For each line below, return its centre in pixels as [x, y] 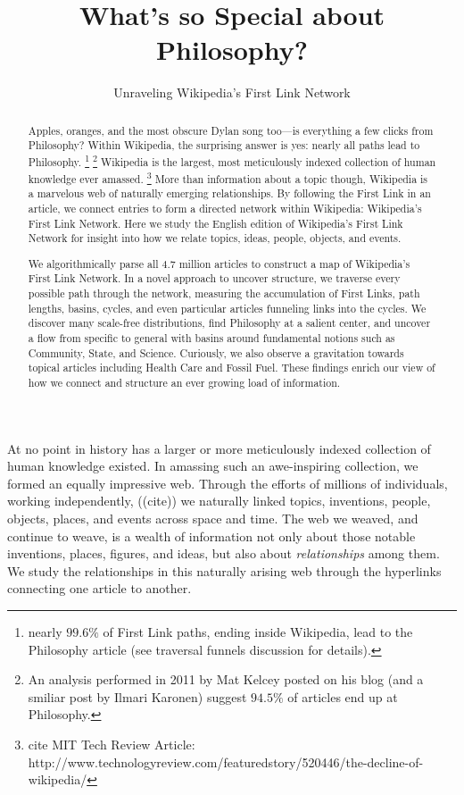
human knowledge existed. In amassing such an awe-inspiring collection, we [213, 466]
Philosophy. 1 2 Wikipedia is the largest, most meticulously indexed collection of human [232, 160]
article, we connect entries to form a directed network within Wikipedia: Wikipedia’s [225, 208]
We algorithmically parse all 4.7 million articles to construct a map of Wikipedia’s [219, 263]
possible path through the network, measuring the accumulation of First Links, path [224, 293]
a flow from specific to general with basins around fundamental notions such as [211, 338]
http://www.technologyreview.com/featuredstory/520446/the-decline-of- [226, 762]
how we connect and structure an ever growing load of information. [184, 383]
